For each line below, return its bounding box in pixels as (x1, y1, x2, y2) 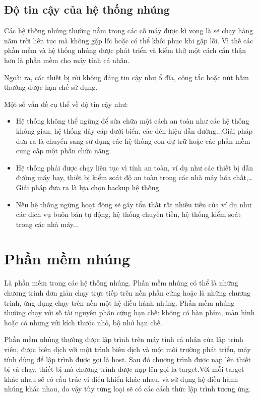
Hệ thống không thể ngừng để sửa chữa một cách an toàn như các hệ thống (16, 116, 249, 126)
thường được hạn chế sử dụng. (4, 82, 98, 92)
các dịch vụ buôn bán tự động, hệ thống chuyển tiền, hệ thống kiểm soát (16, 209, 241, 219)
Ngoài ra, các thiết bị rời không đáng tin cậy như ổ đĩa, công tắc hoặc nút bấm (4, 72, 249, 82)
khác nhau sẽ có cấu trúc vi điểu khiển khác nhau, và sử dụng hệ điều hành (4, 373, 238, 384)
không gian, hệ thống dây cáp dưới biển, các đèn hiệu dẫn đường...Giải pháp (16, 125, 253, 136)
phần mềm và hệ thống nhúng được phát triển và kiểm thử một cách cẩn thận (4, 45, 246, 55)
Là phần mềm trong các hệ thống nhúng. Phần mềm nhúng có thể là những (4, 277, 238, 288)
